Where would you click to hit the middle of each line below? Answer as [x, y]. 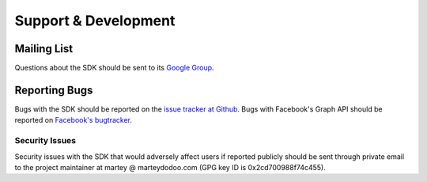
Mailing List [44, 49]
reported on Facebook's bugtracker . [74, 120]
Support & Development [95, 21]
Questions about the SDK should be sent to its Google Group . [114, 68]
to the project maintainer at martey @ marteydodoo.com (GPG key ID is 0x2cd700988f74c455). [170, 167]
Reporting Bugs [54, 90]
